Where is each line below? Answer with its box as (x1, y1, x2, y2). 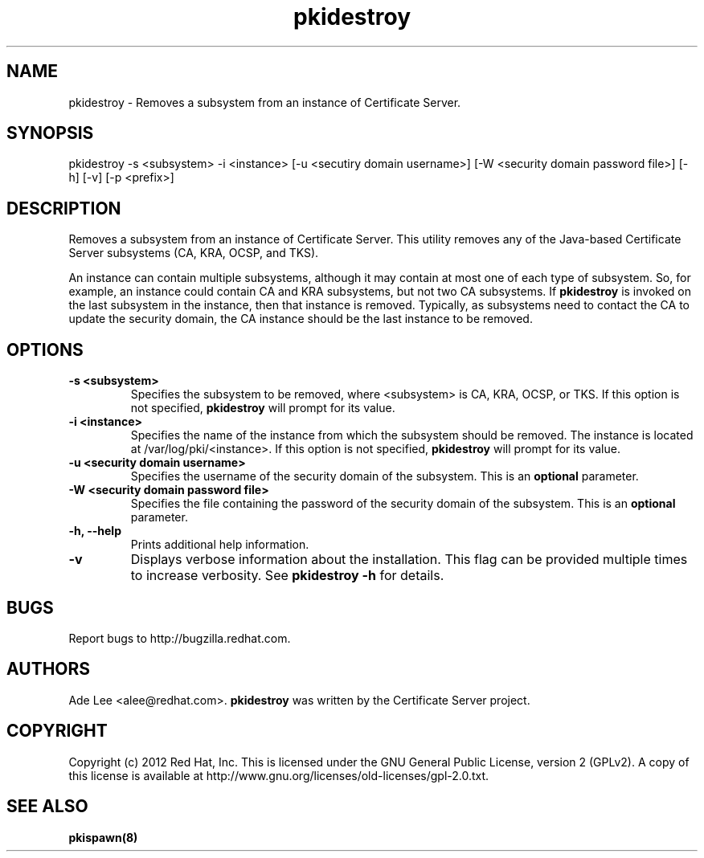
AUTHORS (6, 659, 91, 680)
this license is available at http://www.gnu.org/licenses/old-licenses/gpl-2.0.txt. (68, 768, 489, 782)
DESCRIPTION (6, 198, 121, 219)
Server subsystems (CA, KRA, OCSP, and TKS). (68, 246, 319, 260)
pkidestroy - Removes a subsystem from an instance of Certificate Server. (68, 95, 461, 109)
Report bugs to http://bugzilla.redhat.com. (68, 631, 291, 645)
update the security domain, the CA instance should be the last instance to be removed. (68, 312, 533, 326)
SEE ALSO (6, 796, 88, 817)
